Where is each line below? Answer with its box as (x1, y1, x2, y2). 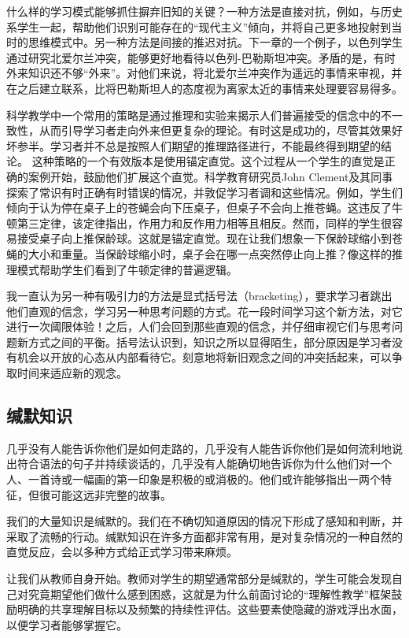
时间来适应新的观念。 (17, 365, 127, 381)
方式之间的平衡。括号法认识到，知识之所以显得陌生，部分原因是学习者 (28, 333, 392, 350)
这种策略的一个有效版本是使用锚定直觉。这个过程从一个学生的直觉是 (31, 153, 385, 169)
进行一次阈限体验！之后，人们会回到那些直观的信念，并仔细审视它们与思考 (6, 318, 392, 335)
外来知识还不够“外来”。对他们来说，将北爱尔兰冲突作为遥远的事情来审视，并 (6, 65, 403, 81)
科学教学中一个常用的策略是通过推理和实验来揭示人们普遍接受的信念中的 (6, 106, 381, 123)
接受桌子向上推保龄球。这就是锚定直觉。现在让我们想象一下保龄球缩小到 (17, 230, 392, 247)
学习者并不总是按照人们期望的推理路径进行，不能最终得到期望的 (50, 137, 381, 154)
